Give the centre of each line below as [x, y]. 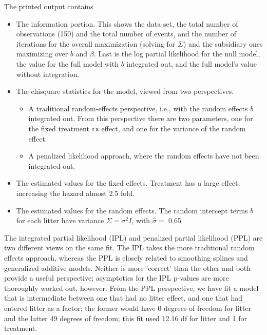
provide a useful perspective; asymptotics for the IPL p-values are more [117, 278]
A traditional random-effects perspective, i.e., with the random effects [138, 108]
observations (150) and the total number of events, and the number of [126, 34]
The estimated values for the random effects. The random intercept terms [132, 210]
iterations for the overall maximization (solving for [96, 43]
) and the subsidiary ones [223, 43]
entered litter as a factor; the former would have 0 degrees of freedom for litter [128, 308]
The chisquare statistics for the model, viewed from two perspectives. [125, 91]
